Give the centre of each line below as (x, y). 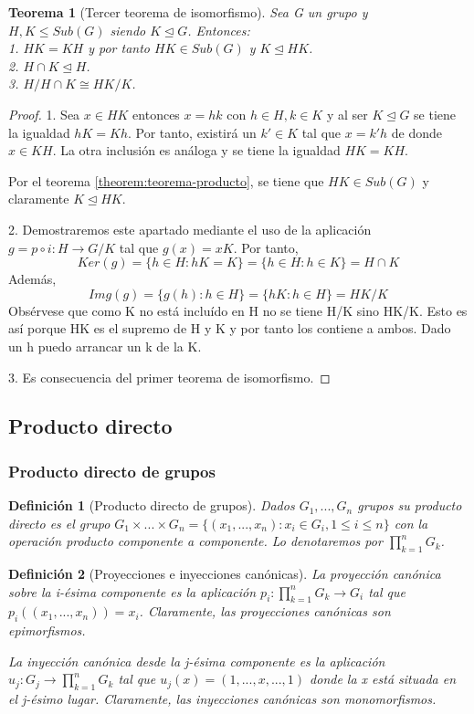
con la (411, 523)
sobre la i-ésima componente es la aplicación (132, 591)
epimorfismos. (47, 630)
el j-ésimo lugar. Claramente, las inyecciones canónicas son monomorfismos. (222, 699)
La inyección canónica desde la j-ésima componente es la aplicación (197, 661)
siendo (128, 30)
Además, (32, 279)
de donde (417, 132)
